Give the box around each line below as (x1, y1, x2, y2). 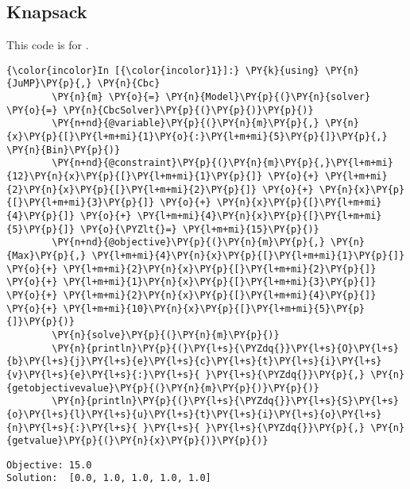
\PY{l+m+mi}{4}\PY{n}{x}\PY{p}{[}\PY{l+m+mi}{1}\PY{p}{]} (91, 249, 405, 261)
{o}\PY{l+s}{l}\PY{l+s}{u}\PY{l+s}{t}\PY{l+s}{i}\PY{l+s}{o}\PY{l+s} (6, 408, 382, 420)
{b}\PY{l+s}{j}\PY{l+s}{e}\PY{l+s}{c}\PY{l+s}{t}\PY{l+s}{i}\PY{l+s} (6, 356, 382, 368)
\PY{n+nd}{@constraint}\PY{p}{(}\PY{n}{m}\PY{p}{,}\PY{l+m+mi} (52, 157, 393, 169)
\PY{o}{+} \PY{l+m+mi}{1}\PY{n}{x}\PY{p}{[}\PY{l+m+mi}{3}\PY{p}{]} (6, 276, 377, 288)
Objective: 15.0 (6, 459, 92, 471)
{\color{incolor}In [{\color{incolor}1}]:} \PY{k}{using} (6, 64, 319, 76)
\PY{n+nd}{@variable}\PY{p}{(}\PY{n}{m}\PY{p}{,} (52, 117, 319, 129)
